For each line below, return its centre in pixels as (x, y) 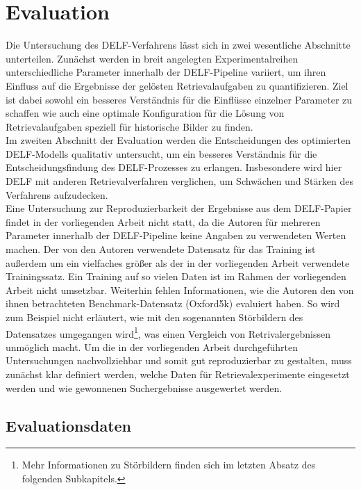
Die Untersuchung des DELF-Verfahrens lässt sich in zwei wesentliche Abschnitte (178, 45)
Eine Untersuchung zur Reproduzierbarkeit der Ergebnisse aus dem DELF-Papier (179, 208)
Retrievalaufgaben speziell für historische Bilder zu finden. (129, 126)
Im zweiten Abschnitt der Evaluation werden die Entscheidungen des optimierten (178, 140)
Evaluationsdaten (69, 425)
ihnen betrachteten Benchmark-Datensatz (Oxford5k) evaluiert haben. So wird (173, 303)
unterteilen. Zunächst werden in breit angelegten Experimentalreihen (152, 58)
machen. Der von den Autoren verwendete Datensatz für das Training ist (161, 249)
